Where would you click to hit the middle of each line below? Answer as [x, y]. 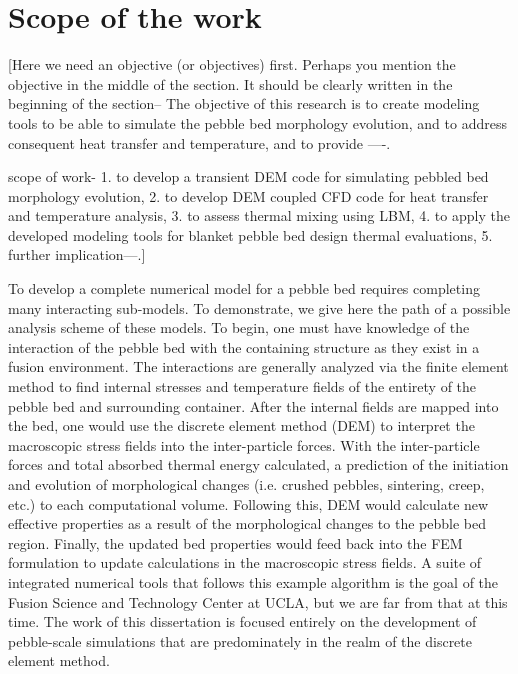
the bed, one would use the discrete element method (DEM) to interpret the [241, 425]
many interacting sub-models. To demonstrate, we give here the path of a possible [259, 307]
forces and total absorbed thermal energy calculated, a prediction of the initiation [258, 464]
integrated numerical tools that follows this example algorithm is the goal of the [253, 581]
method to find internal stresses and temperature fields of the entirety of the [242, 386]
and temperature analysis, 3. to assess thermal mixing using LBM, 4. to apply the [259, 215]
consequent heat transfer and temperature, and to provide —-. [199, 142]
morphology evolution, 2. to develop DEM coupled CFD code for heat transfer [248, 195]
